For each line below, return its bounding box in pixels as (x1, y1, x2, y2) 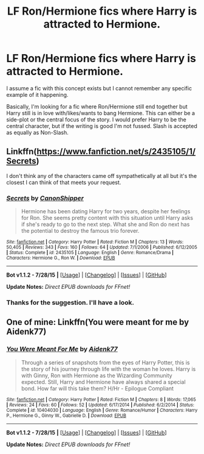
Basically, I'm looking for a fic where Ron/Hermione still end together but (6, 102, 188, 110)
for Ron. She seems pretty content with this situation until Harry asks (21, 215, 193, 222)
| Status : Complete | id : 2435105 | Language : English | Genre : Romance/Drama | (6, 250, 174, 256)
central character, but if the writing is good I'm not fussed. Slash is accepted (6, 122, 197, 129)
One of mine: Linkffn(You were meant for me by (6, 317, 189, 327)
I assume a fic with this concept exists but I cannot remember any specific (6, 84, 192, 92)
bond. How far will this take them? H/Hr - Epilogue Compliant (21, 385, 174, 392)
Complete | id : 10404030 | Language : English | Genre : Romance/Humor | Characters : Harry (6, 407, 198, 413)
